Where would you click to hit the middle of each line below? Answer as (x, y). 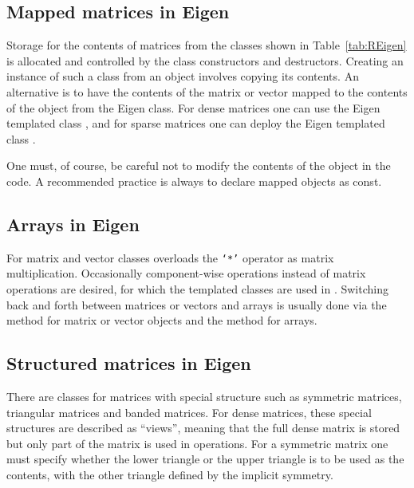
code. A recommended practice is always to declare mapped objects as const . (194, 181)
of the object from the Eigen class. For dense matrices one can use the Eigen (193, 107)
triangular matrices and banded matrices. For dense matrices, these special (189, 412)
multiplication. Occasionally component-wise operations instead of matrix (186, 273)
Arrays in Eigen (73, 224)
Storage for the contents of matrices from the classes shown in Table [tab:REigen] (207, 45)
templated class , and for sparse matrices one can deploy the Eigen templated (196, 123)
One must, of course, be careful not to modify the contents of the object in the (199, 165)
